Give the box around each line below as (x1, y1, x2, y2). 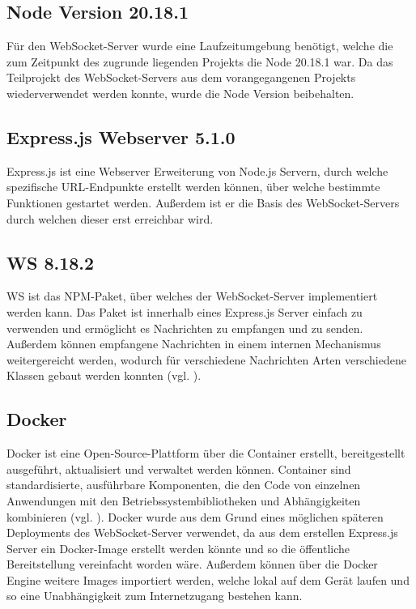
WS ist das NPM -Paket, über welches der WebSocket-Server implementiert (6, 287, 378, 304)
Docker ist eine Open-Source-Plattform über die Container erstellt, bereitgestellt (6, 445, 405, 462)
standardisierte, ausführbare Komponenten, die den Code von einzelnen (6, 476, 361, 493)
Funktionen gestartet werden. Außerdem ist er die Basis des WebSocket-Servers (6, 194, 400, 211)
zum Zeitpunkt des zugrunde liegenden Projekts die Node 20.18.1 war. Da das (6, 53, 393, 70)
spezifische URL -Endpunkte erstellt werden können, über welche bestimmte (6, 178, 380, 195)
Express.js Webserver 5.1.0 (6, 124, 236, 149)
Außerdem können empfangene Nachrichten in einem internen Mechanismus (6, 335, 381, 352)
